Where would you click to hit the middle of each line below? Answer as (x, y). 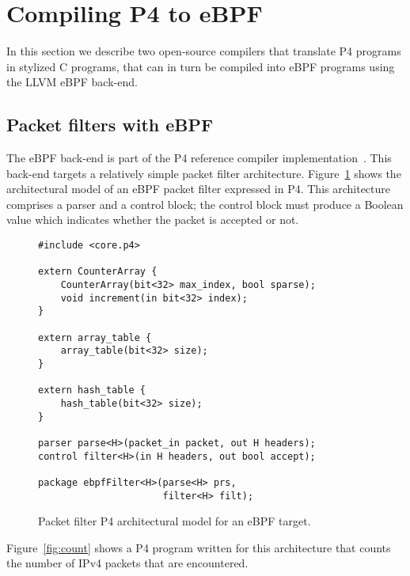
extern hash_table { (92, 390)
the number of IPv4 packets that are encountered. (127, 563)
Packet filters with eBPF (110, 125)
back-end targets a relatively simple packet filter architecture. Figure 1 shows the (204, 173)
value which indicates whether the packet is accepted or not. (153, 220)
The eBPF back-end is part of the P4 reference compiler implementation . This (199, 158)
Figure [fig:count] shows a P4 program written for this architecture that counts (199, 547)
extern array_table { (95, 337)
